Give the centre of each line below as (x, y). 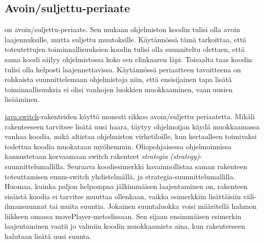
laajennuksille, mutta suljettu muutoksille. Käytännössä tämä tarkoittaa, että (126, 39)
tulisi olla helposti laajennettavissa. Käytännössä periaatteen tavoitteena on (123, 69)
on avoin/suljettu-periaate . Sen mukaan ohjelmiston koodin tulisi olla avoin (122, 29)
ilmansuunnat (26, 206)
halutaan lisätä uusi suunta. (48, 236)
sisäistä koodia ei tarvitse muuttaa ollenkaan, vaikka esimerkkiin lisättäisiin (123, 196)
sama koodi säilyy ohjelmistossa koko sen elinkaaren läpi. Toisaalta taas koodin (128, 59)
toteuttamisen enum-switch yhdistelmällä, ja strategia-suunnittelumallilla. (120, 176)
